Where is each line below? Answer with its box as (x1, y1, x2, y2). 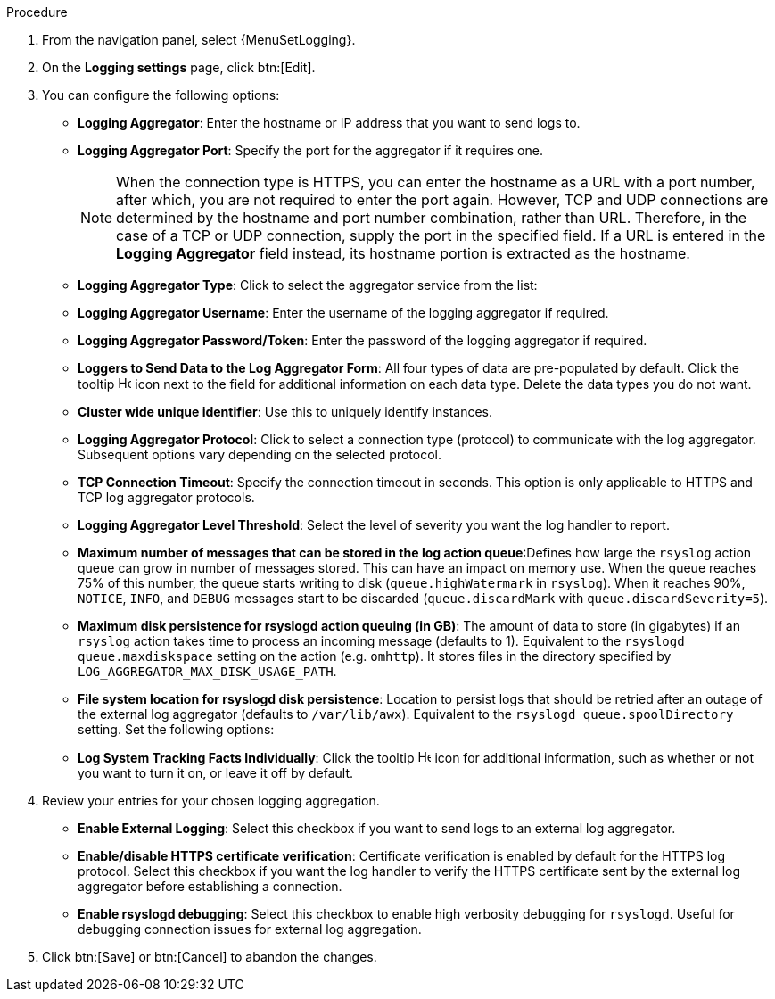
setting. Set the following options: (78, 722, 275, 737)
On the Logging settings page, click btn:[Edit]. (42, 60, 316, 75)
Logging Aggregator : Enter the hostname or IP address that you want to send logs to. (78, 115, 581, 130)
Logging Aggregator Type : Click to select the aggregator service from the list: (78, 277, 538, 293)
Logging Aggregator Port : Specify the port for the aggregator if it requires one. (78, 143, 543, 158)
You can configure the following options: (42, 87, 280, 103)
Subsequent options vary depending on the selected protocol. (78, 447, 442, 462)
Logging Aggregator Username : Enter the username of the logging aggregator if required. (78, 305, 609, 320)
